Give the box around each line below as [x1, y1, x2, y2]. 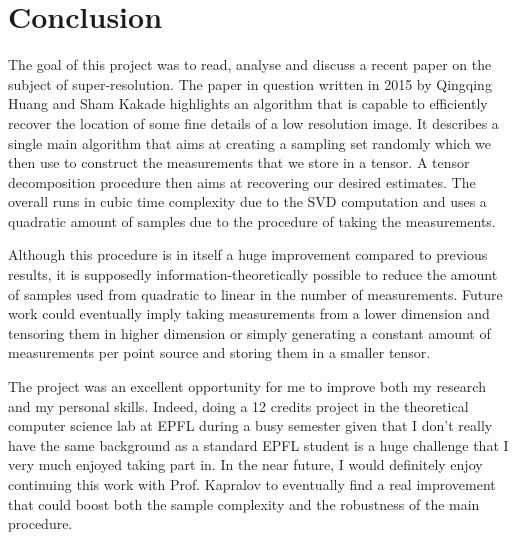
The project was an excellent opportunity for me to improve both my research [8, 376, 486, 397]
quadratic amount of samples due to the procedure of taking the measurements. [8, 210, 496, 231]
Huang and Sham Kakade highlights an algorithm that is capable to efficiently [8, 93, 488, 114]
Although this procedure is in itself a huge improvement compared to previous [8, 244, 488, 265]
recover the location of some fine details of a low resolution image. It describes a [8, 112, 499, 133]
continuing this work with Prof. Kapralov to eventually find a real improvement [8, 474, 496, 494]
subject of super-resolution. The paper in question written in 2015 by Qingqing [8, 73, 492, 94]
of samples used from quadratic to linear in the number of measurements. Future [8, 283, 503, 304]
